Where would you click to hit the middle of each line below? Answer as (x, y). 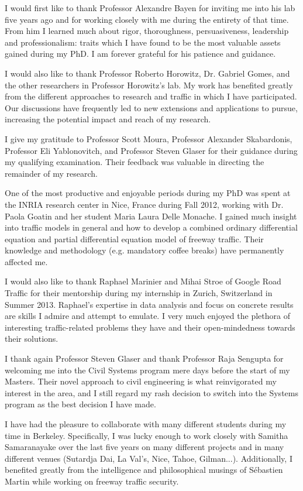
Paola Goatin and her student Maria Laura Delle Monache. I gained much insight (151, 216)
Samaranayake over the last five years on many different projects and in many (144, 447)
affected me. (26, 261)
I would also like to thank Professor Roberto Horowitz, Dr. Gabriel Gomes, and (147, 73)
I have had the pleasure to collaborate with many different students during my (146, 424)
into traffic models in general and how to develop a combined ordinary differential (151, 227)
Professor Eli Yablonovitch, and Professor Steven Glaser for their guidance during (151, 150)
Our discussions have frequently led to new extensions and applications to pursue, (151, 107)
